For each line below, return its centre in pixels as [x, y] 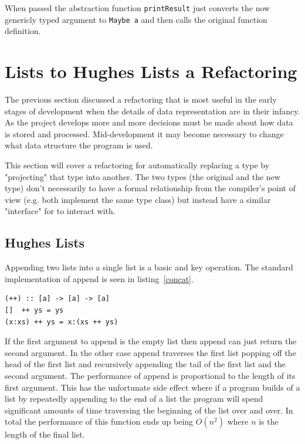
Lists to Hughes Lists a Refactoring [151, 71]
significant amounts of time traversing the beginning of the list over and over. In [149, 410]
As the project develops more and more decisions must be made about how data [149, 122]
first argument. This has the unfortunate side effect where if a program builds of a [152, 387]
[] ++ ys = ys [34, 310]
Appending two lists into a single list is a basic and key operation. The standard [149, 267]
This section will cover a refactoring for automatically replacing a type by [137, 165]
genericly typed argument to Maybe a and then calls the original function [136, 19]
